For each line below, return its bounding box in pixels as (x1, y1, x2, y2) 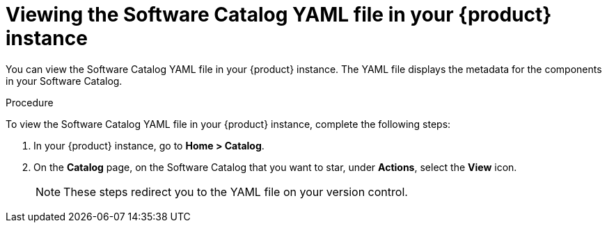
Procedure (6, 96, 54, 108)
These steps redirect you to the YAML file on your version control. (63, 184, 408, 199)
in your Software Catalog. (6, 74, 123, 87)
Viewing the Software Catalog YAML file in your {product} (6, 3, 552, 26)
